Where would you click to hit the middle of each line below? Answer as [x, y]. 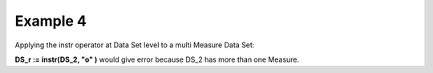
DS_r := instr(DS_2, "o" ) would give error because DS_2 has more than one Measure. [157, 59]
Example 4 [51, 21]
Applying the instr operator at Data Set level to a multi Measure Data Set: [135, 45]
